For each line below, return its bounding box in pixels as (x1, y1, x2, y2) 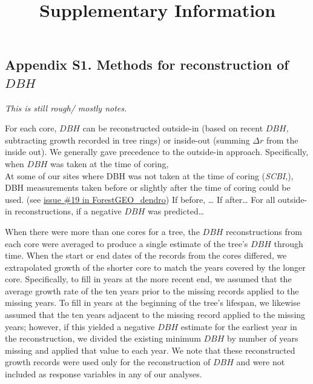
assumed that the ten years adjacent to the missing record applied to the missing (5, 308, 306, 321)
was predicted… (147, 205, 205, 217)
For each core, (5, 122, 57, 134)
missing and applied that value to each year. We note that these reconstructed (5, 343, 295, 356)
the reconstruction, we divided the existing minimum (5, 332, 201, 345)
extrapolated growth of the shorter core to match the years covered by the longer (5, 260, 306, 273)
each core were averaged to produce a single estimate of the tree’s (5, 237, 248, 250)
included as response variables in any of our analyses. (5, 368, 202, 380)
